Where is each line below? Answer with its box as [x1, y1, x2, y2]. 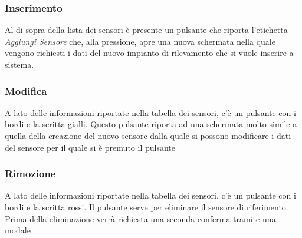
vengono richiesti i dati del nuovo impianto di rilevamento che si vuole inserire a [5, 47, 294, 59]
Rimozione [5, 166, 56, 181]
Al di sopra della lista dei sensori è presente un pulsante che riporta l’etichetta [5, 24, 288, 36]
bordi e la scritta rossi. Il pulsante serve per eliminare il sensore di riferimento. [5, 201, 288, 213]
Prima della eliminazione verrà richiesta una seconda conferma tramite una [5, 212, 276, 224]
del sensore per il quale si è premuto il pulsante [5, 141, 175, 153]
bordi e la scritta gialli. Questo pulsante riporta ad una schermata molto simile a [5, 118, 297, 130]
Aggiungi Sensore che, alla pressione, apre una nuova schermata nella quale [5, 35, 275, 47]
